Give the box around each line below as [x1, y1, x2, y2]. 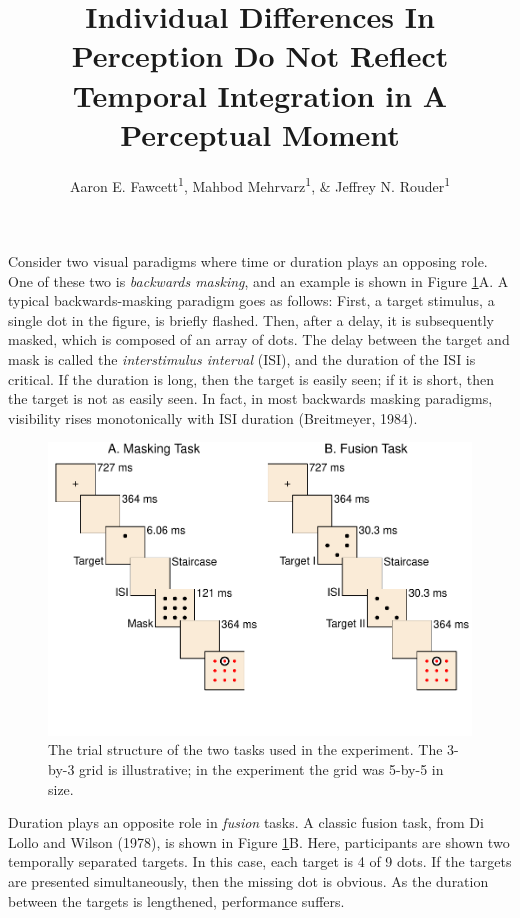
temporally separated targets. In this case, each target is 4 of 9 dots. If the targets [8, 851, 512, 872]
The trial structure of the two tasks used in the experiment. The [48, 739, 443, 760]
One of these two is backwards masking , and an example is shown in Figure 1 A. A [8, 270, 509, 291]
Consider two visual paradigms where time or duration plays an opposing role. [8, 250, 488, 271]
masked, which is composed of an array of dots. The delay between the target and [8, 329, 510, 350]
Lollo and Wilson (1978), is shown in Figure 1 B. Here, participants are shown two [8, 831, 510, 852]
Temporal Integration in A [72, 74, 448, 115]
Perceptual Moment [120, 113, 400, 154]
